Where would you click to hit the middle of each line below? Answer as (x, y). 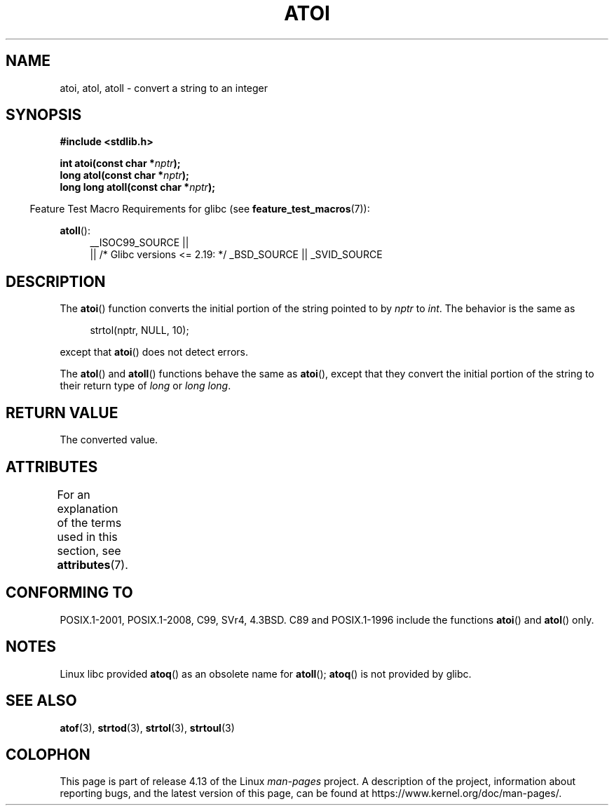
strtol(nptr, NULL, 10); (139, 330)
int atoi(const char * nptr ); (120, 163)
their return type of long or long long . (145, 386)
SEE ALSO (41, 701)
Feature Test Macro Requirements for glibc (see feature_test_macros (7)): (200, 209)
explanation (88, 508)
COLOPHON (48, 754)
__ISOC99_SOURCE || (139, 243)
